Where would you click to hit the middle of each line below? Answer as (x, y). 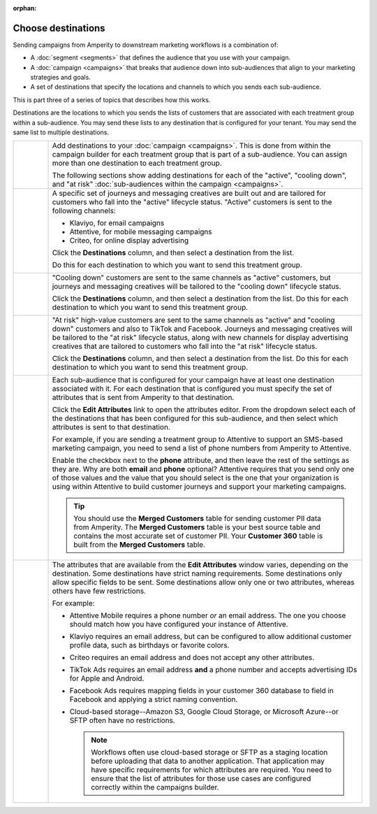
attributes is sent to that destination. (111, 427)
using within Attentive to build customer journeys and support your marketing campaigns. (199, 487)
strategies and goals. (60, 78)
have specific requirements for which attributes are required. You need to (211, 770)
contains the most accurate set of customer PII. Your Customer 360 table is (198, 536)
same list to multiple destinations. (61, 132)
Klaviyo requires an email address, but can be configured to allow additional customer (210, 636)
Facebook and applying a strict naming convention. (154, 699)
